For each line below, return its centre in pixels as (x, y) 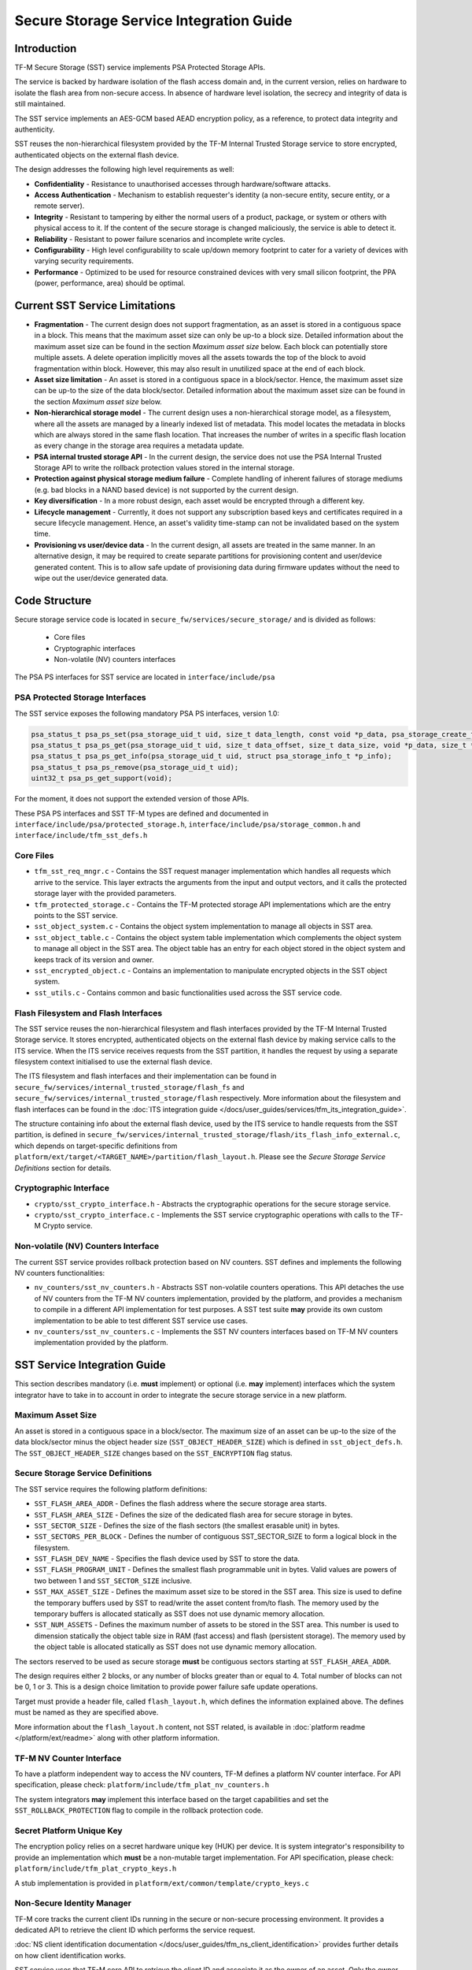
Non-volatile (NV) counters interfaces (115, 660)
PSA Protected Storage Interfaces (81, 697)
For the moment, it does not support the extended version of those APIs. (132, 799)
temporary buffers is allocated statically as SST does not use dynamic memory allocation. (180, 1614)
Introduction (46, 48)
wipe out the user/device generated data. (101, 578)
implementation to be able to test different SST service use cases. (141, 1321)
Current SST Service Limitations (95, 305)
